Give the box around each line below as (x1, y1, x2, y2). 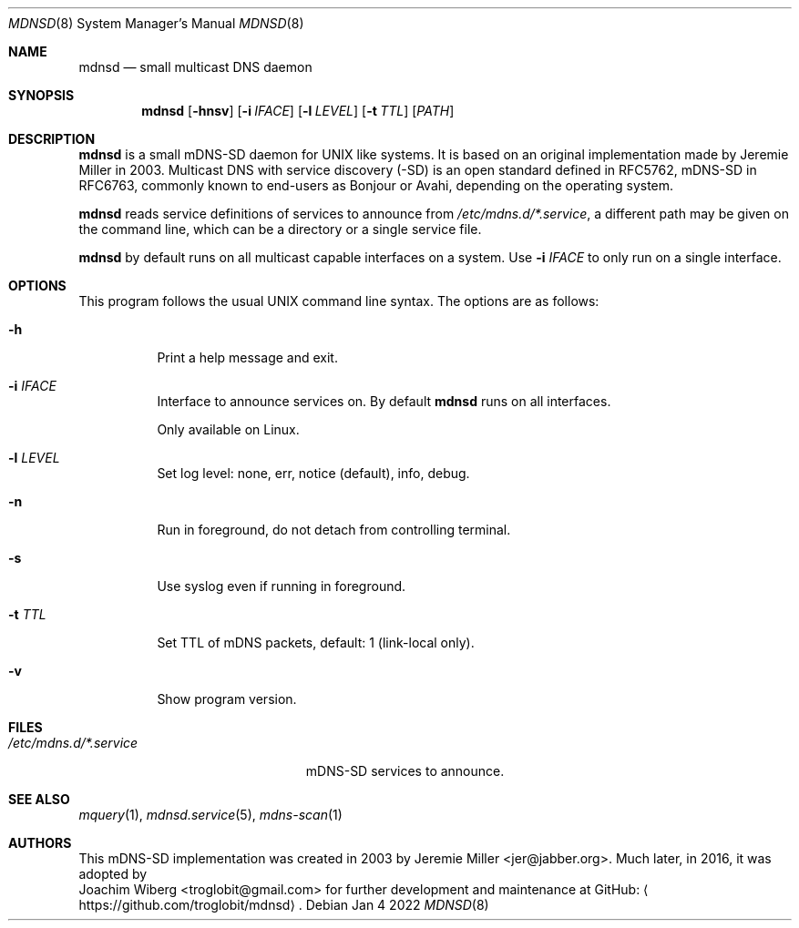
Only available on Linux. (157, 422, 300, 437)
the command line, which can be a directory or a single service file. (78, 221, 482, 237)
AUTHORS (8, 835, 72, 851)
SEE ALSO (8, 791, 70, 807)
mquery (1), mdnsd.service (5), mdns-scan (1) (78, 807, 343, 822)
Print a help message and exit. (157, 350, 338, 365)
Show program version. (157, 691, 297, 707)
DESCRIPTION (8, 131, 96, 147)
